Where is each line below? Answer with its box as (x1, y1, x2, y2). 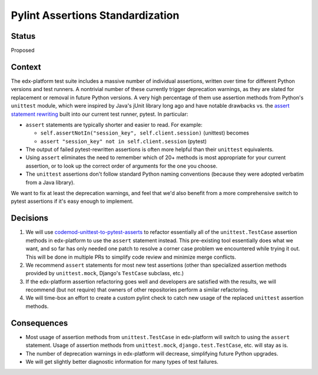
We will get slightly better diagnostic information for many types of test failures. (25, 358, 219, 365)
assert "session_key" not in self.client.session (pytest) (40, 138, 207, 145)
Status (11, 31, 36, 41)
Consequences (11, 318, 68, 328)
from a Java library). (25, 179, 75, 186)
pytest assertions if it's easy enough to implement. (11, 197, 134, 205)
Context (11, 62, 41, 72)
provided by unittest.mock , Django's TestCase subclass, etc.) (25, 270, 184, 277)
